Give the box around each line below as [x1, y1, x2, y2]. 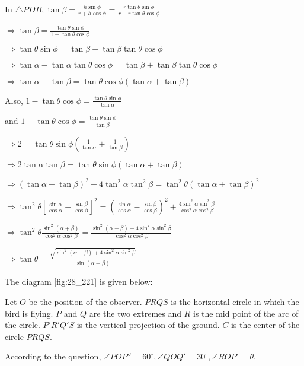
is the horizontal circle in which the [171, 295, 299, 307]
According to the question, [5, 350, 101, 362]
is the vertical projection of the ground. [76, 319, 220, 331]
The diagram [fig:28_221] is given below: [5, 275, 153, 288]
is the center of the [231, 319, 300, 331]
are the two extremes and [89, 307, 182, 319]
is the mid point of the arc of [193, 307, 299, 319]
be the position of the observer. [28, 295, 142, 307]
